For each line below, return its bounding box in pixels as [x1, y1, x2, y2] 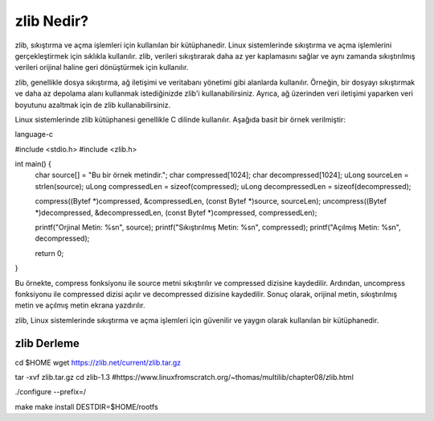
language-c [14, 130, 54, 139]
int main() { [14, 159, 52, 169]
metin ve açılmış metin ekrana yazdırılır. [14, 300, 145, 310]
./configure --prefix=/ [14, 387, 87, 397]
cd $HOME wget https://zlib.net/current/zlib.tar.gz [14, 357, 182, 367]
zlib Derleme [14, 336, 80, 350]
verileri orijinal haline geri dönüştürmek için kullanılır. [14, 63, 189, 72]
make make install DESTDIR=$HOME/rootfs [14, 402, 158, 411]
